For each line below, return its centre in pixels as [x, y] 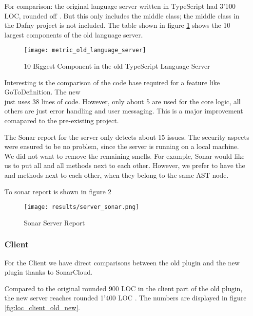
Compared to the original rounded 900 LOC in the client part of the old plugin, [124, 288]
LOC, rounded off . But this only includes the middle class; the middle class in [122, 15]
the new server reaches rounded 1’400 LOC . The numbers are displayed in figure [126, 298]
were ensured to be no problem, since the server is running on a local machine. [122, 146]
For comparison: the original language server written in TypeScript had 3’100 [120, 6]
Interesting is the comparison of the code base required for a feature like [112, 82]
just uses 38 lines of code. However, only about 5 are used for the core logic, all [123, 101]
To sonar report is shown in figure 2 [58, 191]
